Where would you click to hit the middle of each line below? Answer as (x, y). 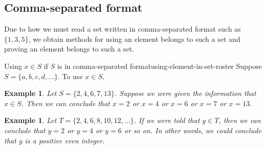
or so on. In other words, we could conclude (193, 130)
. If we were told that (167, 120)
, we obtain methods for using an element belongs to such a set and (134, 39)
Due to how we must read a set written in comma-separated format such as (122, 29)
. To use (70, 76)
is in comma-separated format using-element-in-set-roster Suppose (160, 66)
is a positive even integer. (65, 140)
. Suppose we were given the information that (185, 93)
